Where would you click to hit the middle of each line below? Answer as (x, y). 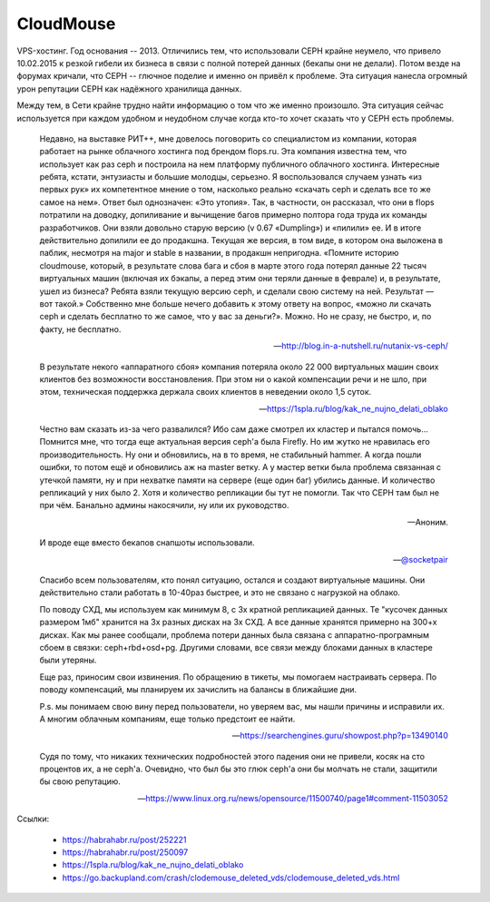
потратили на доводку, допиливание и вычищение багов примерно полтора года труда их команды (233, 215)
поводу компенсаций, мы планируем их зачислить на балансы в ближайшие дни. (198, 690)
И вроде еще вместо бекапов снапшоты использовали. (147, 543)
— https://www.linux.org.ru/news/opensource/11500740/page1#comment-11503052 (293, 798)
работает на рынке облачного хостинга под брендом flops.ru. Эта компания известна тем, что (223, 152)
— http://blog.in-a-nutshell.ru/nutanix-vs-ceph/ (361, 346)
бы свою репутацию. (80, 781)
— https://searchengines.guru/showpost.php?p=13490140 (340, 736)
